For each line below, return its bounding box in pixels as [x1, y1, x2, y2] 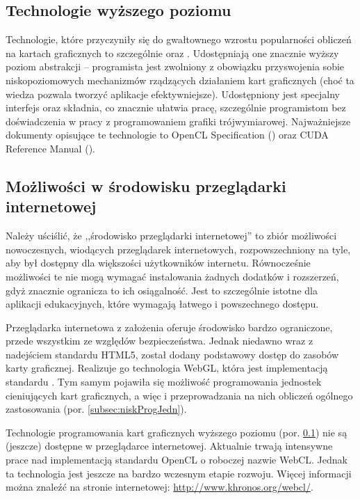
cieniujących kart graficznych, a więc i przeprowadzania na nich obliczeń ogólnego [6, 388, 353, 402]
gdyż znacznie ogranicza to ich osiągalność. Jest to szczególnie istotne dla [6, 283, 318, 297]
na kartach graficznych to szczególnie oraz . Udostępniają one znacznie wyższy [6, 45, 339, 60]
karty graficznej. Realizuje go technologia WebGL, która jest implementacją [6, 361, 328, 375]
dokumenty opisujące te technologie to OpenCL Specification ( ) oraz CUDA [6, 127, 329, 142]
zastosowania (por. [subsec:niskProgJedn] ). [6, 402, 187, 416]
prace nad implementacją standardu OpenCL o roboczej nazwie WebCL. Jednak [6, 452, 347, 467]
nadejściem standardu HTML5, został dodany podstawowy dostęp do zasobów [6, 347, 339, 361]
